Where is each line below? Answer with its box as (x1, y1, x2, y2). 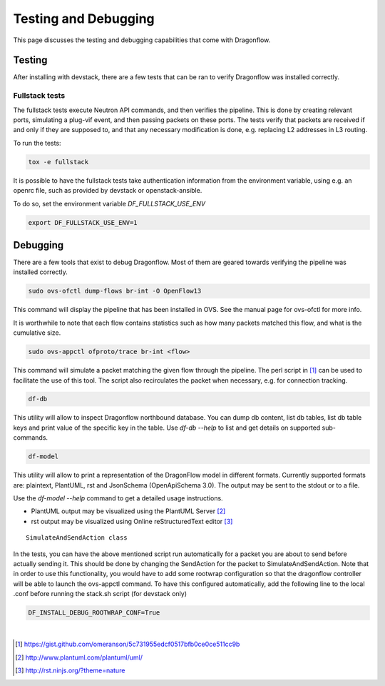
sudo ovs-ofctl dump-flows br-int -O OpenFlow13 (28, 287, 202, 296)
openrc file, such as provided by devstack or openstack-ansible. (13, 186, 202, 195)
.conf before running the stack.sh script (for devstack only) (13, 590, 188, 598)
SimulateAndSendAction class (26, 534, 128, 542)
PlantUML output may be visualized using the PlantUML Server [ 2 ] (31, 507, 226, 515)
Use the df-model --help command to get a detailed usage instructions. (13, 494, 224, 503)
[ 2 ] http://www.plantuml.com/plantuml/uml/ (15, 653, 143, 662)
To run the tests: (13, 138, 61, 147)
